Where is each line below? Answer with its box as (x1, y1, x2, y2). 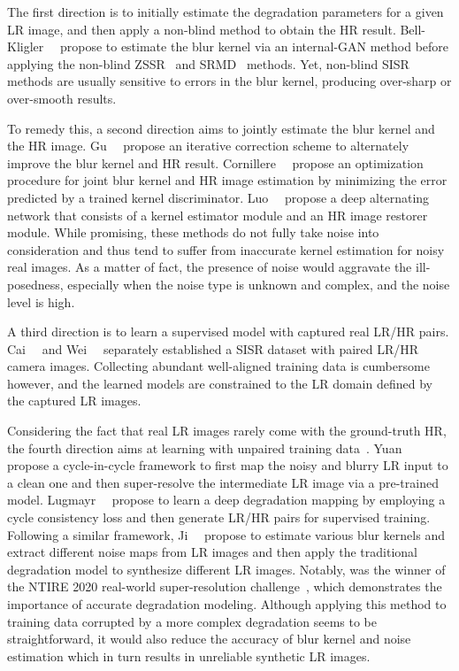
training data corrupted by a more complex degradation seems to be (7, 612, 378, 630)
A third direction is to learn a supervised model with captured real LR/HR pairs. (7, 322, 449, 341)
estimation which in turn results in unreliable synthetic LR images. (7, 646, 371, 665)
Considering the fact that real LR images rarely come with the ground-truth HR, (7, 421, 447, 440)
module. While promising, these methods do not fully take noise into (7, 223, 379, 242)
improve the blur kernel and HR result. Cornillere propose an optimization (7, 153, 424, 172)
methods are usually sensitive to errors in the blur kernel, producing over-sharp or (7, 72, 452, 90)
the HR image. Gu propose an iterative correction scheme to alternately (7, 136, 409, 155)
